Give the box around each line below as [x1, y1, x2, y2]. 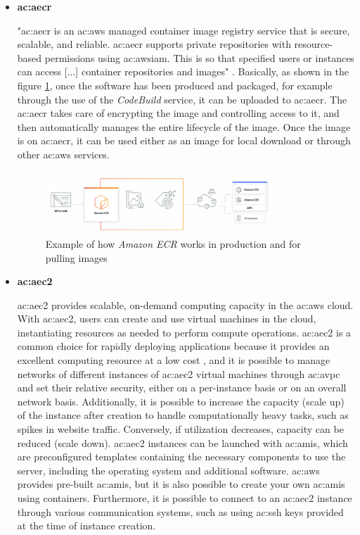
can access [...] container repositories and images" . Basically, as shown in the [17, 64, 349, 79]
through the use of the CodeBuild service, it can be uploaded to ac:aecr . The [17, 92, 347, 106]
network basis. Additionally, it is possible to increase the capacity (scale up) [17, 394, 345, 408]
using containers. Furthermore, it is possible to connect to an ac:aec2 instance [17, 491, 352, 505]
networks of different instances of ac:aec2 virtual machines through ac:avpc [17, 366, 340, 381]
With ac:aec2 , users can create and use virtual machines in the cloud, [17, 311, 316, 326]
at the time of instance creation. [17, 518, 156, 533]
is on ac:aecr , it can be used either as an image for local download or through [17, 133, 351, 148]
